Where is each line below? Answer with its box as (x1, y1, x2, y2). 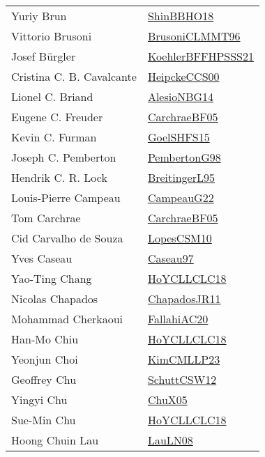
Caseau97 (147, 250, 194, 266)
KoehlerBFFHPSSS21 (147, 48, 254, 64)
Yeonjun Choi (11, 351, 78, 367)
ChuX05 (147, 392, 188, 408)
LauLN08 (147, 432, 193, 448)
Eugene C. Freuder (11, 109, 103, 125)
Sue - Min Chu (11, 412, 76, 428)
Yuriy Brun (11, 8, 67, 24)
